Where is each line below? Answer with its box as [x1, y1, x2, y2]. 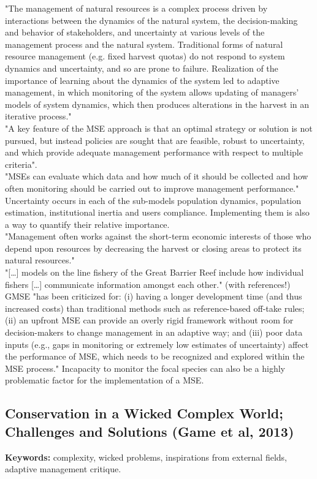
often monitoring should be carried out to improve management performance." [5, 181, 299, 194]
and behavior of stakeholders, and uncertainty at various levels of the [5, 26, 265, 39]
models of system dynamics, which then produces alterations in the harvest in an [5, 97, 310, 110]
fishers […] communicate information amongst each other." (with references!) [5, 277, 291, 290]
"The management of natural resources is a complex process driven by [5, 2, 268, 14]
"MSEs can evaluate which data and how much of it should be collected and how [5, 170, 308, 183]
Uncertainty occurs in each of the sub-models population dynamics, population [5, 194, 302, 206]
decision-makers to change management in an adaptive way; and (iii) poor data [5, 326, 303, 339]
